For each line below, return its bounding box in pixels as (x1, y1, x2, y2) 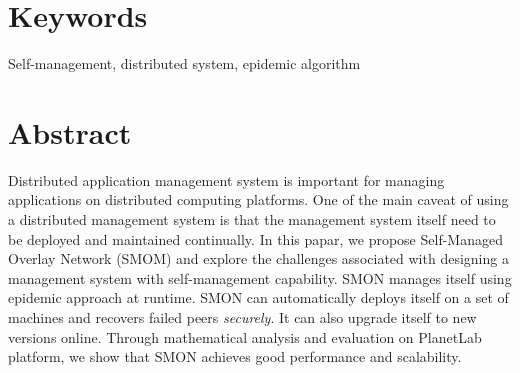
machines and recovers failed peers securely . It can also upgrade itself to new (8, 307, 477, 327)
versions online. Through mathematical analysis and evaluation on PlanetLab (8, 326, 482, 347)
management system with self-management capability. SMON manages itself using (8, 267, 512, 288)
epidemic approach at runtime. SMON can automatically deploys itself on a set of (8, 287, 509, 308)
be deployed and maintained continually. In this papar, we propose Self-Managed (8, 228, 503, 249)
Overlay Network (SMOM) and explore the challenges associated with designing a (8, 248, 509, 269)
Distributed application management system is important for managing (8, 169, 445, 190)
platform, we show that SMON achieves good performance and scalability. (8, 346, 462, 367)
